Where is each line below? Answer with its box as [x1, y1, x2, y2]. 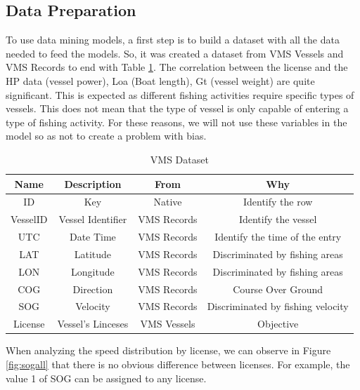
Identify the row [243, 194, 313, 209]
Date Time [69, 229, 116, 244]
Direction [72, 281, 113, 296]
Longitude [71, 264, 115, 278]
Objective [257, 316, 299, 331]
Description [64, 176, 122, 191]
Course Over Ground [233, 281, 323, 296]
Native [153, 194, 182, 209]
